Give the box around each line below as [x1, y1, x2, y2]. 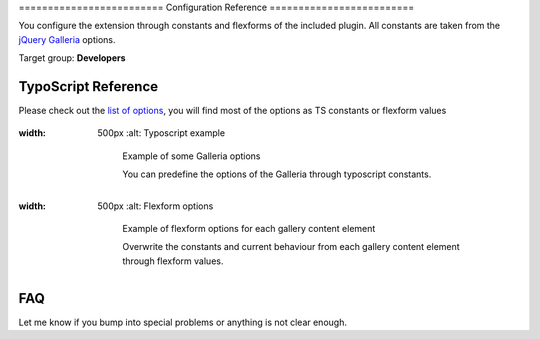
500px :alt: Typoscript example [97, 127, 225, 139]
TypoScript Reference [18, 78, 159, 95]
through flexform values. [122, 255, 224, 267]
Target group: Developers [18, 52, 126, 64]
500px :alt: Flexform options [97, 200, 214, 212]
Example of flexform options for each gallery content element [122, 223, 376, 235]
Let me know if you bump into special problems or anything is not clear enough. [18, 316, 347, 328]
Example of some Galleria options [122, 150, 261, 162]
